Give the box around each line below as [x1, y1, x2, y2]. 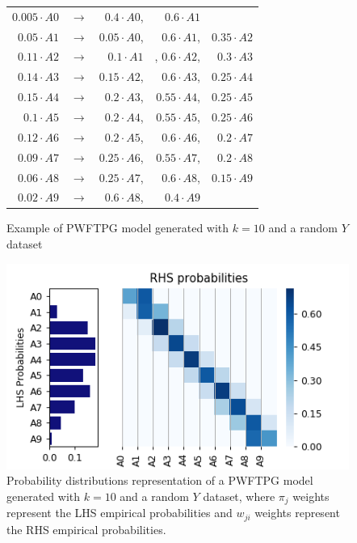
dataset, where [203, 488, 275, 505]
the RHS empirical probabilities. [6, 520, 166, 537]
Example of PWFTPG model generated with [6, 219, 229, 236]
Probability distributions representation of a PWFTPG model [6, 472, 313, 489]
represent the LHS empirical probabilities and [6, 504, 233, 521]
